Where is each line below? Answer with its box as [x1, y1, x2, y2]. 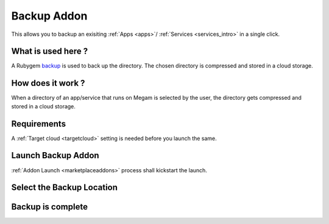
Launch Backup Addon [11, 150, 100, 161]
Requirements [11, 119, 66, 129]
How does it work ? [11, 78, 85, 88]
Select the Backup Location [11, 183, 118, 193]
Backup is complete [11, 201, 88, 212]
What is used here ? [11, 46, 88, 57]
